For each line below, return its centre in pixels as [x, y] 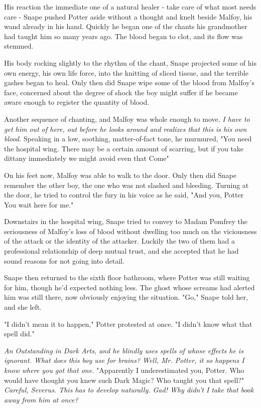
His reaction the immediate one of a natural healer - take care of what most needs [130, 7]
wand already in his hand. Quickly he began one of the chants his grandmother [126, 26]
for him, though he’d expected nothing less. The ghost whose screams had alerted [129, 287]
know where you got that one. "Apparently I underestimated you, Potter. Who [124, 370]
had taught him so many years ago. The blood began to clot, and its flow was [123, 36]
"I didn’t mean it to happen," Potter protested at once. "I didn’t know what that [128, 324]
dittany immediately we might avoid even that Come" [87, 158]
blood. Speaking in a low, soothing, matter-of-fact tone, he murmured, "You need [128, 139]
